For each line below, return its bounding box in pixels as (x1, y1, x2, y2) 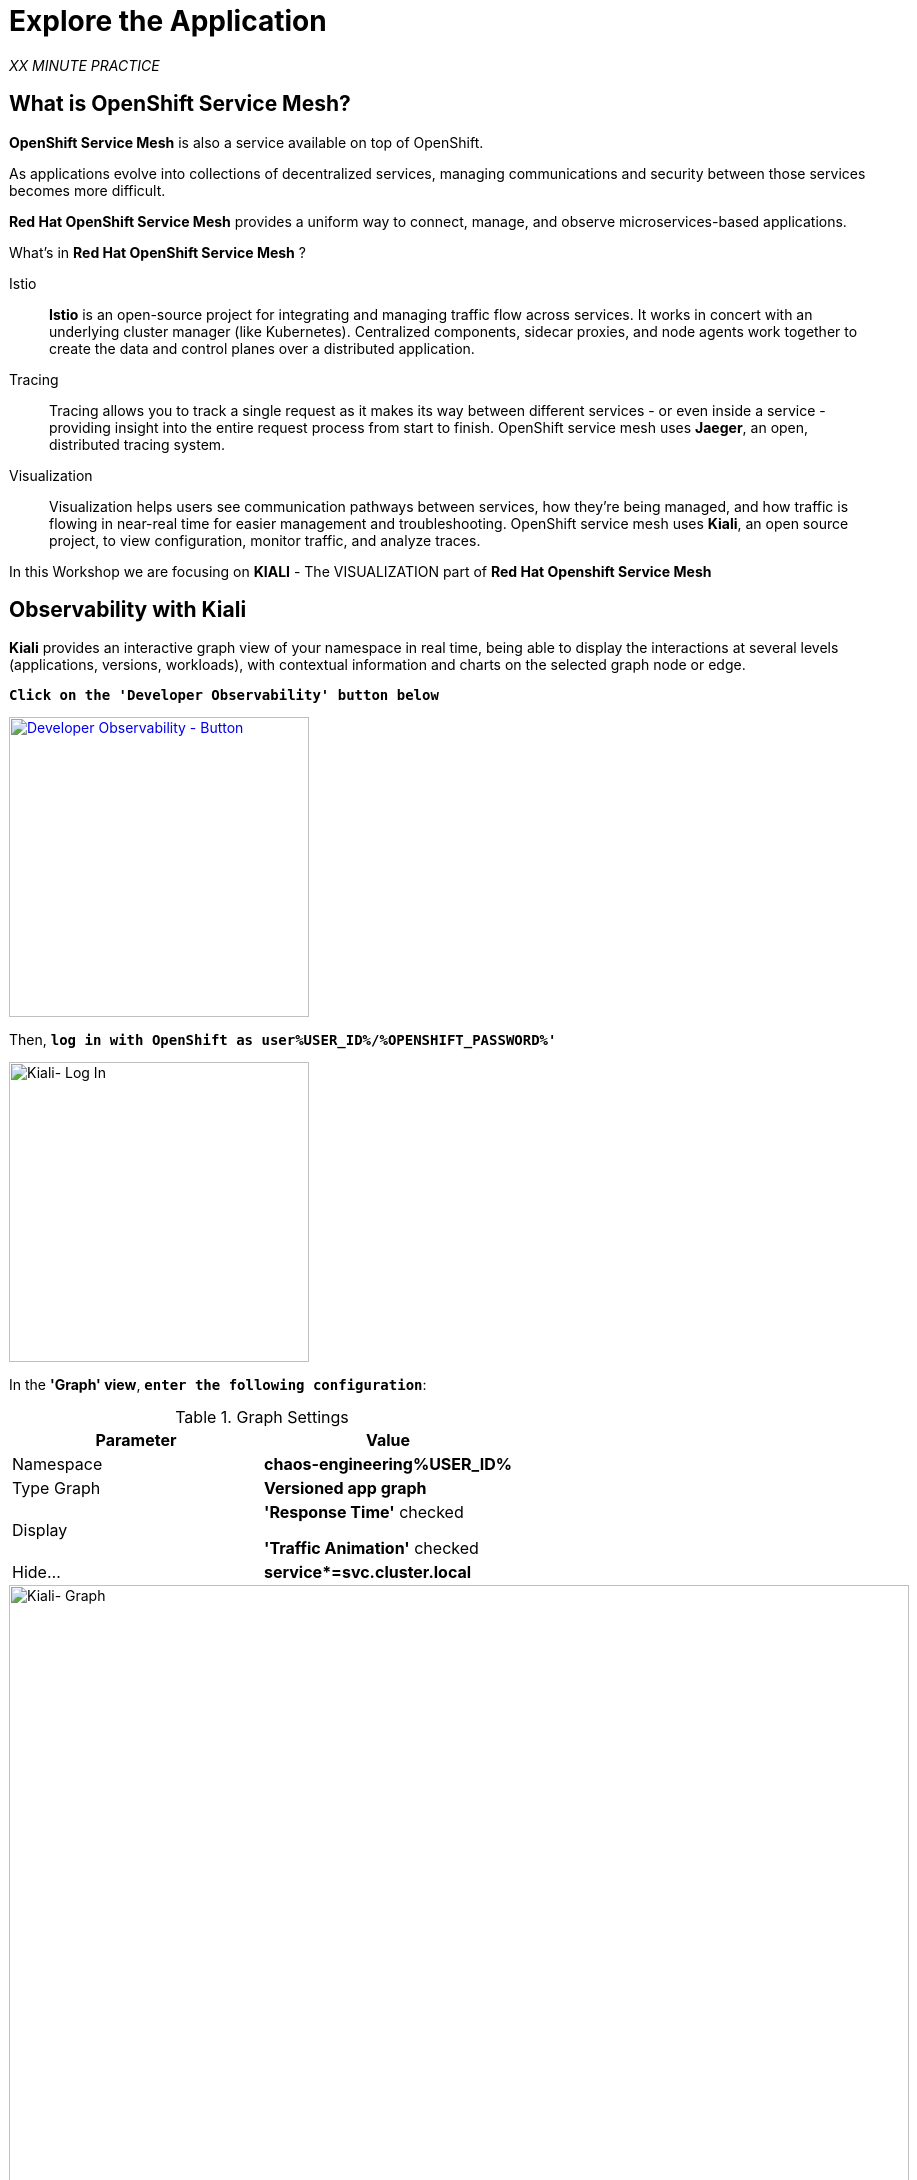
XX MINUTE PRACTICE (9, 56, 160, 74)
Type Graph (12, 1478, 101, 1499)
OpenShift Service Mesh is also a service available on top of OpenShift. (9, 133, 484, 151)
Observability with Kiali (9, 597, 247, 623)
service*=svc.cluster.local (264, 1562, 472, 1583)
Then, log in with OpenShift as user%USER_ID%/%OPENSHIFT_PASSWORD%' (9, 1031, 557, 1049)
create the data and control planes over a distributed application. (49, 339, 475, 357)
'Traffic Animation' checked (264, 1538, 479, 1559)
